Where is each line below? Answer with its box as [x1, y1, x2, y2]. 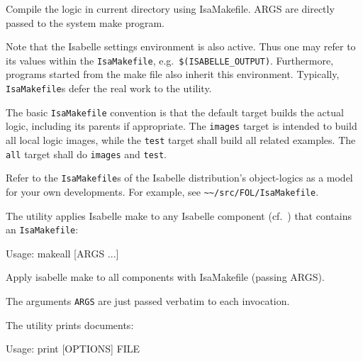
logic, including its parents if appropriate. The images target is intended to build [6, 118, 357, 133]
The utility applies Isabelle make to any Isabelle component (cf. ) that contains [6, 208, 352, 223]
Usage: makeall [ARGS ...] [6, 245, 119, 260]
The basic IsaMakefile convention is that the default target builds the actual [6, 104, 344, 119]
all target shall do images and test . [6, 146, 167, 161]
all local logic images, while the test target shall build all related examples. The [6, 133, 356, 147]
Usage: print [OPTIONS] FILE [6, 341, 140, 356]
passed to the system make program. [6, 15, 164, 30]
